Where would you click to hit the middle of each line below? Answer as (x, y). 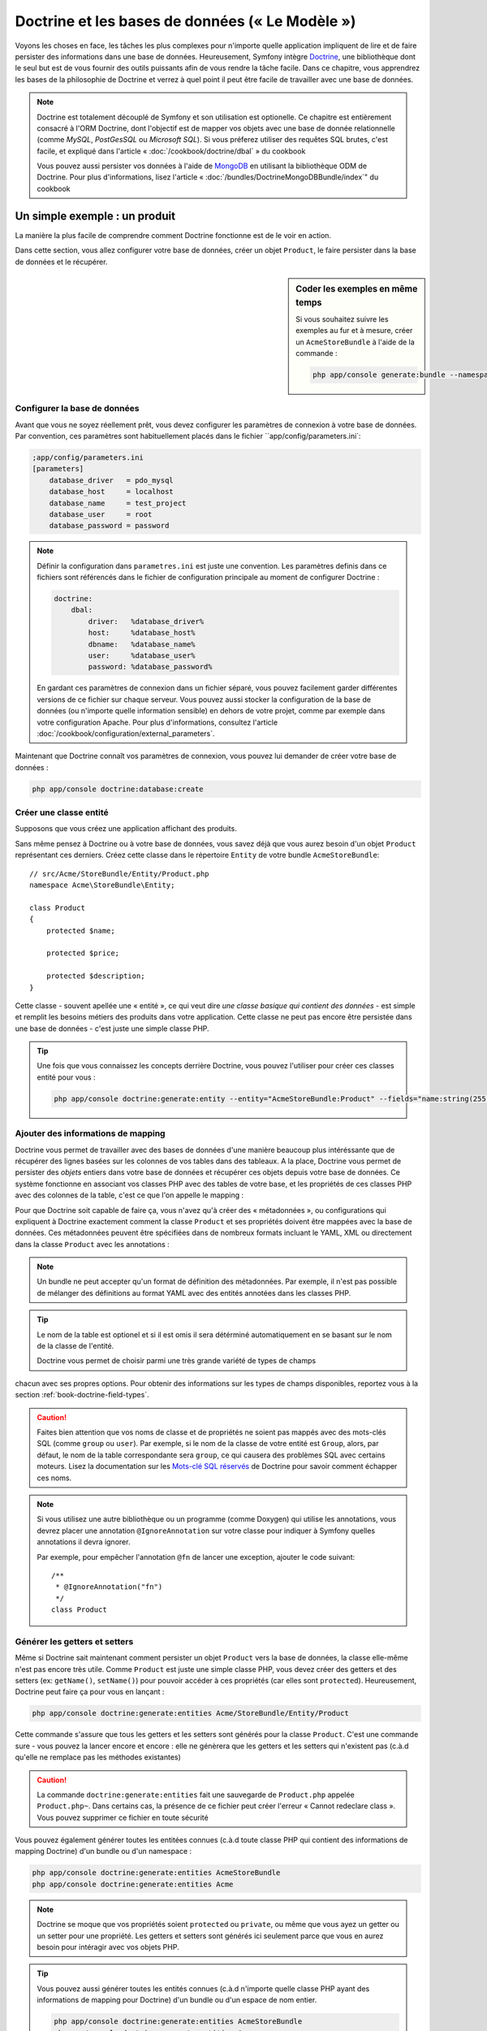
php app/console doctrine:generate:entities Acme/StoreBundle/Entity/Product (190, 1713)
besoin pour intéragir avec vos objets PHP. (108, 1947)
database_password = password (109, 526)
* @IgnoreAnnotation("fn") (109, 1587)
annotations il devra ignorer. (84, 1542)
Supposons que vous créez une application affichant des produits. (126, 829)
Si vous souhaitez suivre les (342, 319)
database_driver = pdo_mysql (111, 480)
